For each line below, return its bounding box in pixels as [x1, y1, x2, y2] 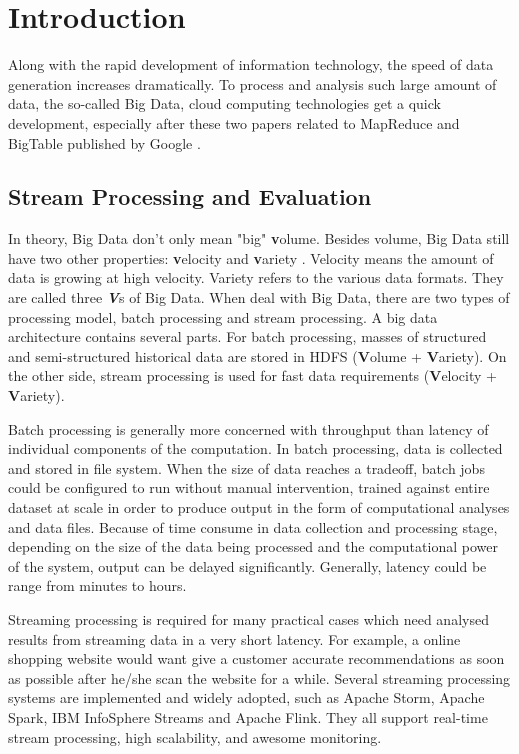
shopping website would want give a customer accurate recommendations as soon [8, 648, 505, 669]
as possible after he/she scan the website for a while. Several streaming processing [8, 667, 511, 688]
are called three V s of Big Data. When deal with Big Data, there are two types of [8, 287, 510, 308]
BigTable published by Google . [8, 132, 201, 153]
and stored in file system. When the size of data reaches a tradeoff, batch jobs [8, 457, 485, 478]
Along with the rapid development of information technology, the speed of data [8, 54, 494, 75]
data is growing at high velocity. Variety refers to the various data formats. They [8, 267, 504, 288]
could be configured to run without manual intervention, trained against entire [8, 477, 490, 498]
